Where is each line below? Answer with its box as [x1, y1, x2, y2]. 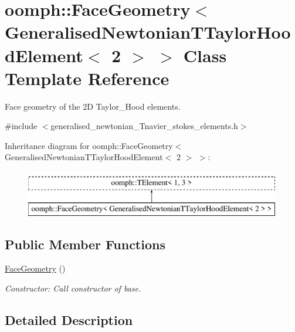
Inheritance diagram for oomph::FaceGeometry [5, 139, 173, 151]
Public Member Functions [5, 235, 165, 253]
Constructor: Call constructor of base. [5, 282, 141, 294]
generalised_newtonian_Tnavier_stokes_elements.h [50, 120, 238, 132]
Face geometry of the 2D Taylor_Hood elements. [5, 100, 181, 112]
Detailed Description [5, 311, 133, 329]
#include [5, 120, 38, 132]
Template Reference [5, 66, 169, 90]
